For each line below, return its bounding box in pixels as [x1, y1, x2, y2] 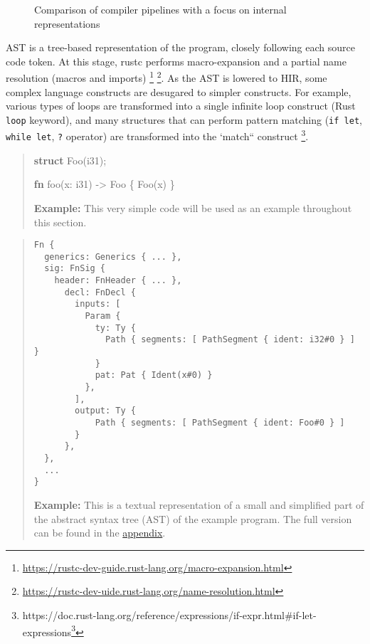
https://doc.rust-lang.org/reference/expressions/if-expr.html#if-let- [22, 607, 317, 622]
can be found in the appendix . [33, 525, 166, 540]
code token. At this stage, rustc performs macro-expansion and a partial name [6, 53, 347, 68]
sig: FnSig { [44, 263, 106, 274]
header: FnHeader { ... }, [54, 275, 182, 286]
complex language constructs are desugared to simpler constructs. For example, [6, 84, 351, 99]
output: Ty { [75, 406, 136, 416]
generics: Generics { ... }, [44, 251, 182, 262]
